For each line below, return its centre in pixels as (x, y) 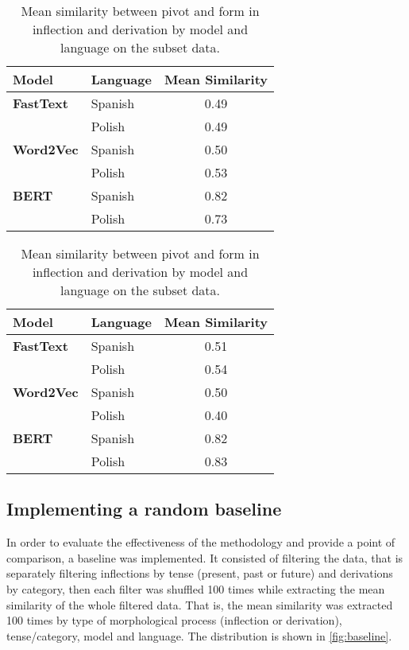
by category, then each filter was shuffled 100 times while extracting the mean (196, 588)
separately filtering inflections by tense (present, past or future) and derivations (200, 573)
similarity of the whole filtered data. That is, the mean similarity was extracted (200, 604)
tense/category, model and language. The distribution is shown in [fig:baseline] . (199, 635)
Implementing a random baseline (144, 509)
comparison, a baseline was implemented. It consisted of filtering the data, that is (205, 557)
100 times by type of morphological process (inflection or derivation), (174, 620)
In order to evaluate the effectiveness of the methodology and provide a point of (201, 542)
